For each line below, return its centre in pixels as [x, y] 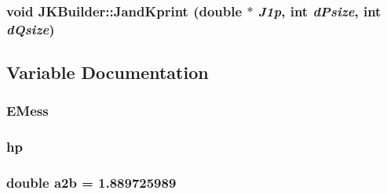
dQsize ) [31, 29]
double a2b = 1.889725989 [91, 183]
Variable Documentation [108, 72]
